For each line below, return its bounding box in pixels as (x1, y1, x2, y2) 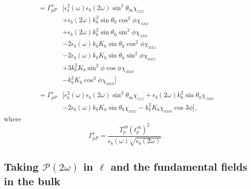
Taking (4, 159, 39, 174)
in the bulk (4, 173, 61, 188)
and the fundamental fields (110, 159, 248, 174)
